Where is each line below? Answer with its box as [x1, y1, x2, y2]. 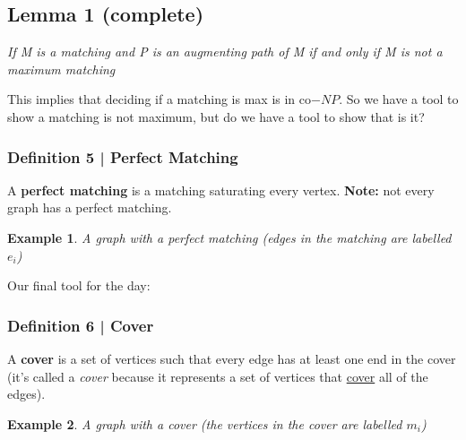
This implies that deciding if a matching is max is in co [7, 90, 312, 108]
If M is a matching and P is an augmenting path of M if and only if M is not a [7, 42, 443, 61]
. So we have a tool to [339, 90, 459, 108]
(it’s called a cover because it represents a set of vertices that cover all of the [7, 367, 428, 385]
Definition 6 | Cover [7, 314, 154, 336]
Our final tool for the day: [7, 276, 151, 295]
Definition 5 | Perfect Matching [7, 145, 238, 168]
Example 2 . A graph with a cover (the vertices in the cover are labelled [7, 414, 402, 433]
